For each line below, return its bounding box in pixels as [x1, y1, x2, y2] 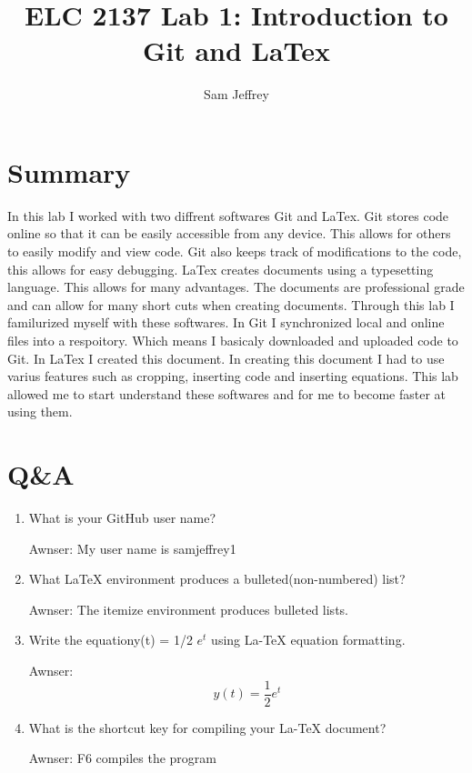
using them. [7, 402, 73, 421]
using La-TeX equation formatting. [211, 630, 406, 649]
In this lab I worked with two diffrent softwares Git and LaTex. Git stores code [7, 206, 449, 225]
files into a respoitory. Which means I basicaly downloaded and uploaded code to [7, 331, 458, 349]
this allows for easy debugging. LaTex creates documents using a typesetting [7, 259, 434, 278]
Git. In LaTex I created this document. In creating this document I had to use [7, 348, 445, 367]
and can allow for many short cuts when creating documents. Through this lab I [7, 295, 455, 314]
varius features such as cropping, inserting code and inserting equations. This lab [7, 366, 458, 386]
